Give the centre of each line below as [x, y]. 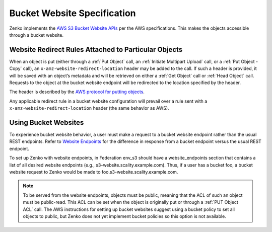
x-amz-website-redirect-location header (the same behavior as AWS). [89, 108]
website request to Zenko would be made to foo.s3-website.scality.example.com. [94, 172]
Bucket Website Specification [73, 13]
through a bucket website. [37, 35]
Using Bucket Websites [47, 123]
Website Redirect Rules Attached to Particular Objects [96, 50]
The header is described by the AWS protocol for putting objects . [77, 92]
